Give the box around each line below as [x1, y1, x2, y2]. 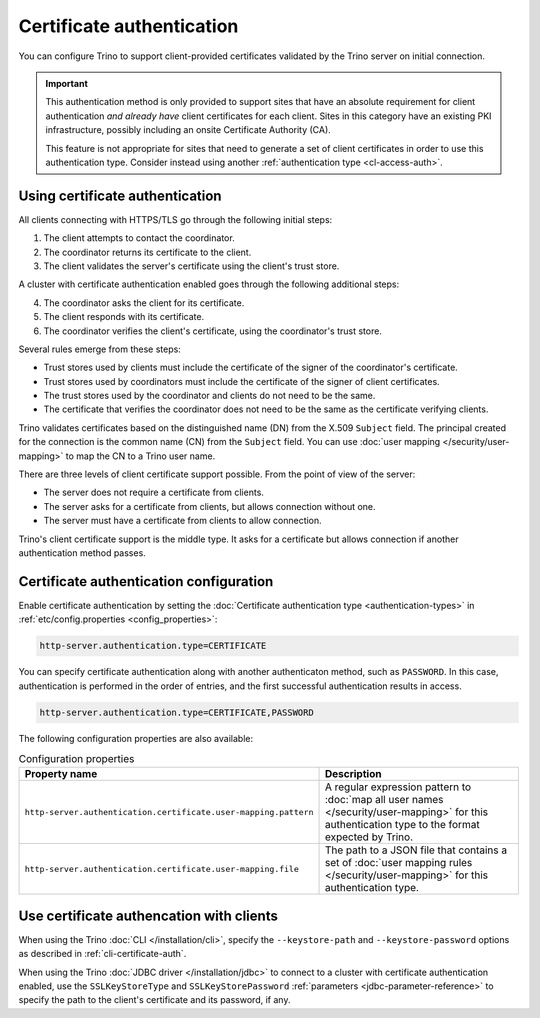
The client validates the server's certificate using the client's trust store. [43, 260, 340, 272]
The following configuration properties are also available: [18, 732, 254, 744]
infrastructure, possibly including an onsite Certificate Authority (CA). [45, 124, 332, 136]
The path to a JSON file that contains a [324, 843, 508, 857]
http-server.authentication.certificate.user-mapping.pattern [24, 806, 314, 817]
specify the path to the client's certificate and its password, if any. [18, 994, 291, 1006]
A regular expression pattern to [324, 780, 472, 794]
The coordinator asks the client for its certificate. [43, 296, 245, 309]
